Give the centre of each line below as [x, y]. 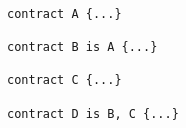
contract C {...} [64, 80]
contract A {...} [64, 13]
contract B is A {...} [82, 46]
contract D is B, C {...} [93, 113]
